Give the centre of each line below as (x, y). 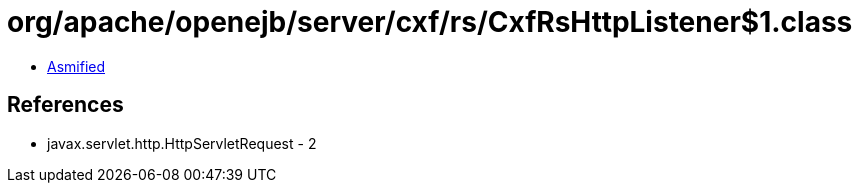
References (65, 105)
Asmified (76, 66)
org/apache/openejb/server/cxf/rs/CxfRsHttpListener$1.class (430, 22)
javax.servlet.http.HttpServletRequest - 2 (182, 143)
